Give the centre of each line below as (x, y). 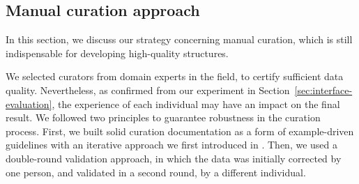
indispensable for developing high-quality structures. (117, 53)
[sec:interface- (323, 90)
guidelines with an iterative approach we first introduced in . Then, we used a (172, 145)
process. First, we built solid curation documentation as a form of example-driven (180, 131)
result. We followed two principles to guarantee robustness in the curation (163, 117)
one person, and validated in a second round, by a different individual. (156, 172)
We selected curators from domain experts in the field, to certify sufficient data (175, 76)
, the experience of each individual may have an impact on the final (196, 103)
